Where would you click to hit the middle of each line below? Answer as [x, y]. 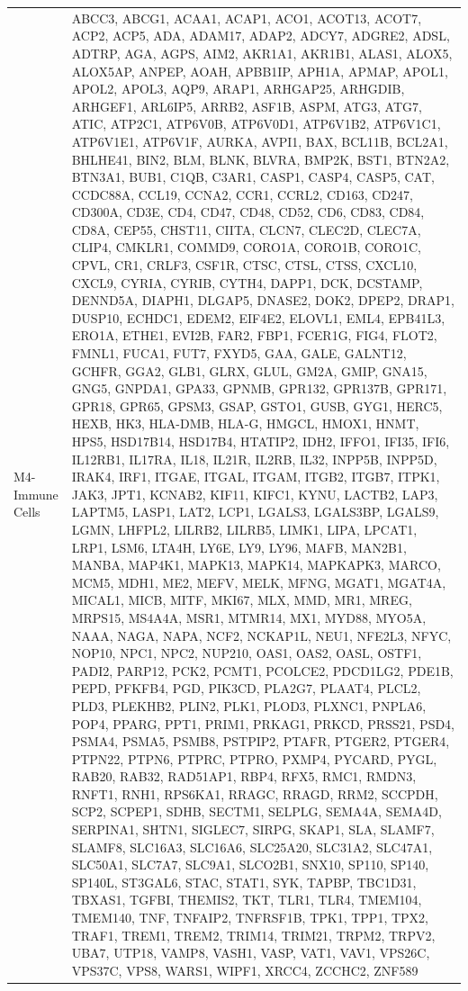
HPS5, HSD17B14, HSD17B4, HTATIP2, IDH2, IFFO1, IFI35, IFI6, [261, 441]
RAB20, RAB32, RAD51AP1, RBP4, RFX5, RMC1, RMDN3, [244, 776]
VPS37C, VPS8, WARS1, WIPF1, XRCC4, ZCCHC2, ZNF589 [245, 970]
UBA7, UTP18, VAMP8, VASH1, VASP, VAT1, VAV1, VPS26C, [251, 953]
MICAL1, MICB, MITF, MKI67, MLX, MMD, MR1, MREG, [242, 600]
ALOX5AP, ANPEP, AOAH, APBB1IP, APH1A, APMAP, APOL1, [260, 71]
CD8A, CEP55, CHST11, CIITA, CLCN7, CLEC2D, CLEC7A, [246, 229]
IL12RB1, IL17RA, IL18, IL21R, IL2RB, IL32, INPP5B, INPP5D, [254, 459]
